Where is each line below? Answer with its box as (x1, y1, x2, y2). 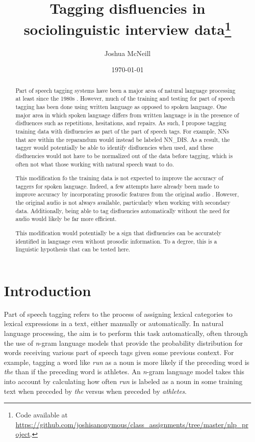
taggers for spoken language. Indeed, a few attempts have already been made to (15, 182, 219, 190)
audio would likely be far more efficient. (15, 215, 117, 223)
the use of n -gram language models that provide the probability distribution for (4, 337, 243, 348)
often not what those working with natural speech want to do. (15, 160, 174, 168)
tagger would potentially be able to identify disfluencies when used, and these (15, 143, 214, 152)
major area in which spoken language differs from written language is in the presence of (15, 110, 239, 119)
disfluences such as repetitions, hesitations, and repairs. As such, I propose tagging (15, 119, 227, 127)
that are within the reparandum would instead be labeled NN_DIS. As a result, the (15, 135, 230, 143)
